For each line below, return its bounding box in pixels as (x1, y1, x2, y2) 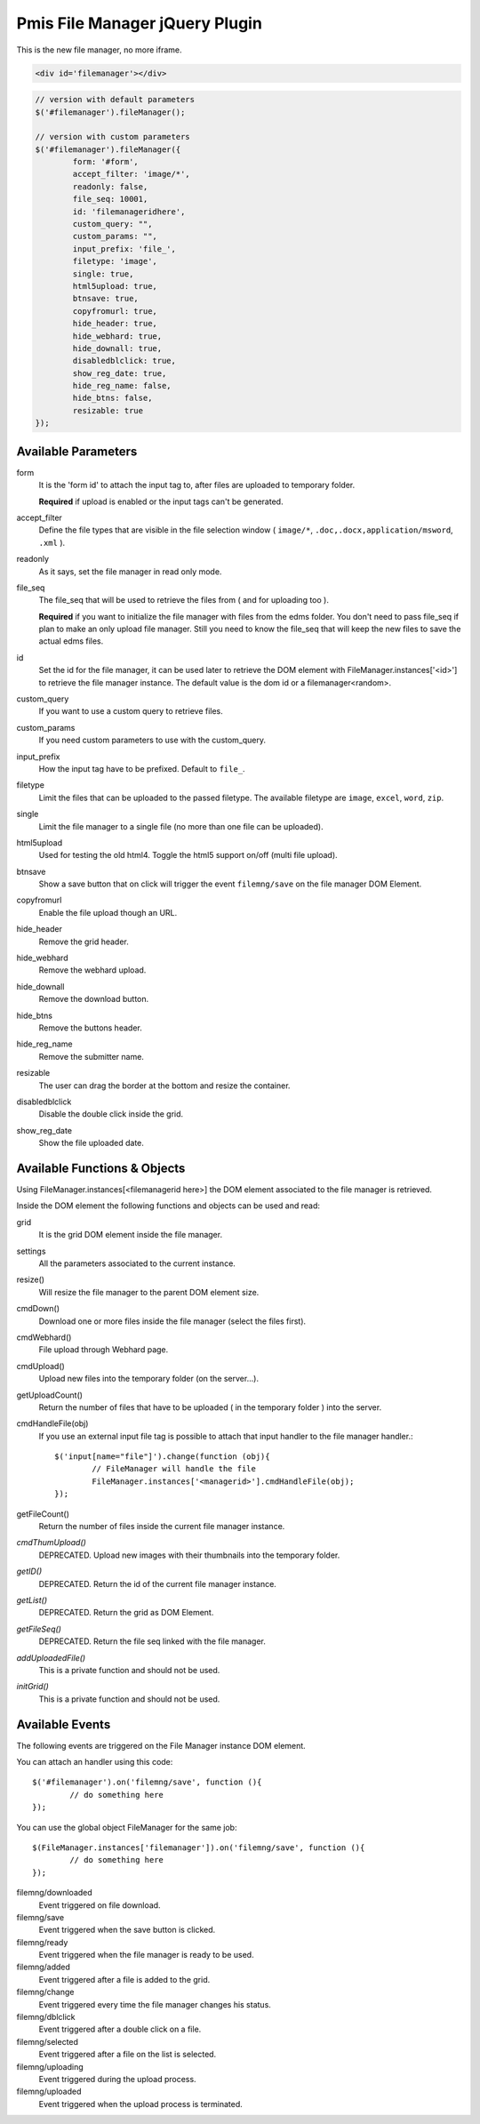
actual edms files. (38, 636, 104, 646)
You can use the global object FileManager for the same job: (16, 1822, 237, 1832)
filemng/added (16, 1961, 71, 1973)
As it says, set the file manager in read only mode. (38, 565, 222, 577)
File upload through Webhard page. (38, 1344, 169, 1355)
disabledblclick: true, (72, 356, 177, 366)
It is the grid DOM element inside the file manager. (38, 1230, 222, 1240)
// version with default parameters (35, 94, 196, 105)
